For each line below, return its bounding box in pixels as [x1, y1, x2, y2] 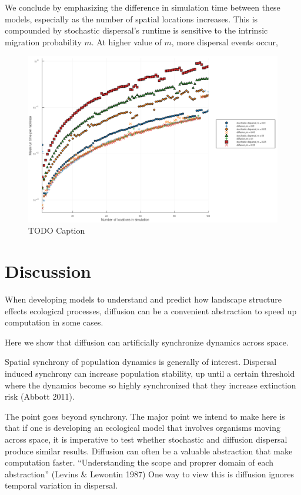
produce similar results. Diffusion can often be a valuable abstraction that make [5, 444, 293, 457]
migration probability [5, 35, 82, 48]
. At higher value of [91, 35, 162, 48]
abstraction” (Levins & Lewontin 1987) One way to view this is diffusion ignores [5, 467, 295, 480]
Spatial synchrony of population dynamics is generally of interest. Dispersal [5, 356, 277, 368]
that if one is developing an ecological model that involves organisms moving [5, 421, 280, 434]
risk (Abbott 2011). [5, 390, 75, 403]
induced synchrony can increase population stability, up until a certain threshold [5, 367, 295, 380]
